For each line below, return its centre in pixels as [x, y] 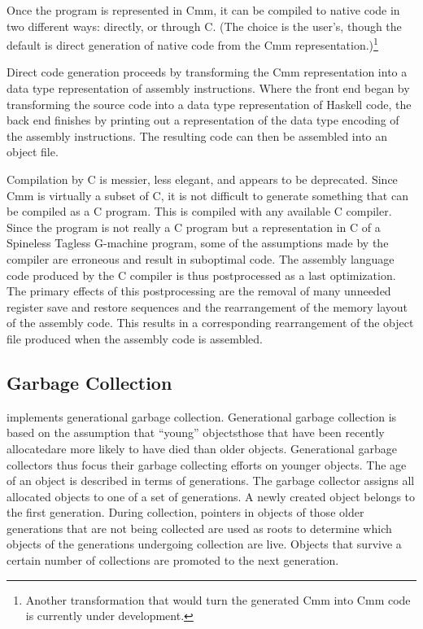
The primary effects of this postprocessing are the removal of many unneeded [199, 291]
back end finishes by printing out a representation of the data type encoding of [203, 120]
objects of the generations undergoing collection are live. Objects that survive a [204, 544]
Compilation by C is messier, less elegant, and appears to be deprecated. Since [202, 179]
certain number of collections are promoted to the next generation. [173, 560]
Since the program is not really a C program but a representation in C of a [194, 227]
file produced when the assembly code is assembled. [135, 338]
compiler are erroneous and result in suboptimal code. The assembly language [201, 258]
